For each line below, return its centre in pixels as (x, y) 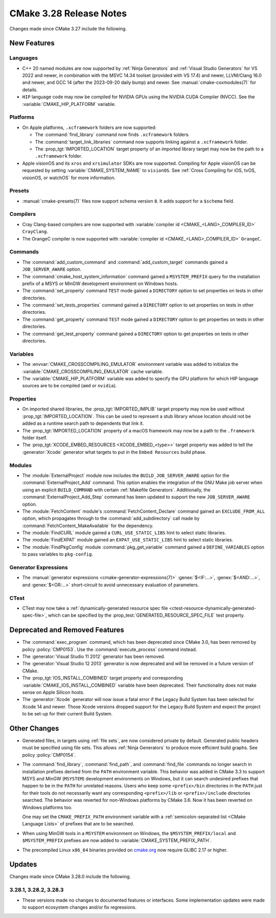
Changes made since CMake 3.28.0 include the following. (70, 877)
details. (30, 90)
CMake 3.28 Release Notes (68, 13)
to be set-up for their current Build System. (67, 714)
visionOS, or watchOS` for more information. (69, 178)
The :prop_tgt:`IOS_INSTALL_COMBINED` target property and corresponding (103, 678)
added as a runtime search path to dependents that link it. (83, 423)
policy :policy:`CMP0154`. (49, 755)
